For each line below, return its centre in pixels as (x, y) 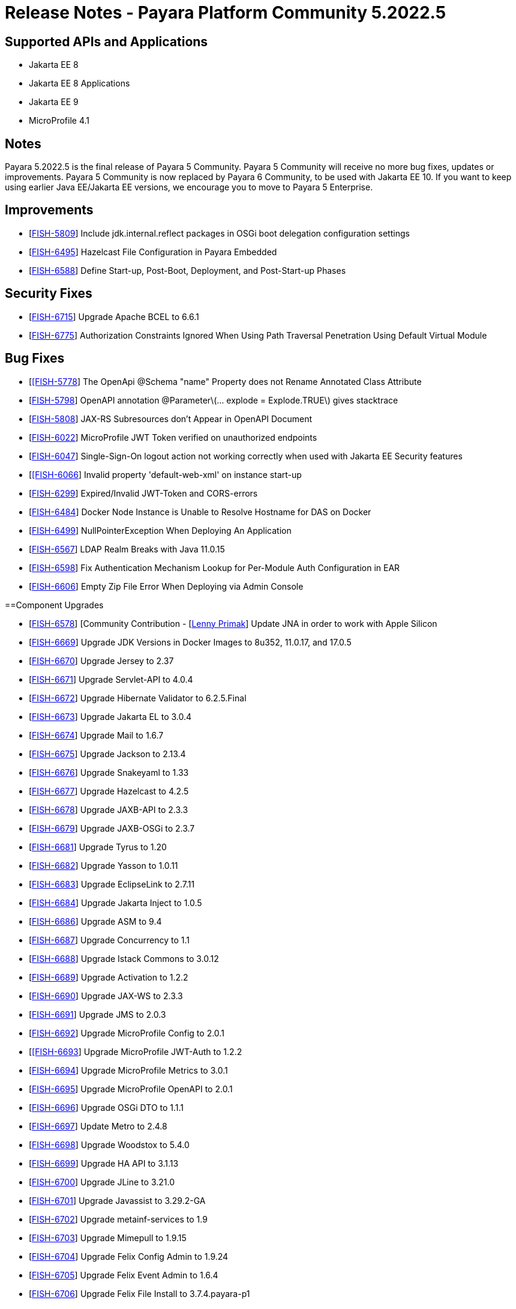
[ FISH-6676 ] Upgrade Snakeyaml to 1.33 (109, 772)
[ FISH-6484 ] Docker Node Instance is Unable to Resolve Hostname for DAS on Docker (200, 512)
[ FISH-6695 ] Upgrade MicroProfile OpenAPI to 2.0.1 (131, 1089)
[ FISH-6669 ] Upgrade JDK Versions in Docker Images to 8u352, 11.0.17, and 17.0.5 (190, 642)
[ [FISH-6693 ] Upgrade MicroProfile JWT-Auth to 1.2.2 (136, 1051)
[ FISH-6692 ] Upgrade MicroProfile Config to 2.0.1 (127, 1033)
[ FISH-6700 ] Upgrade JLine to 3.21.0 (102, 1182)
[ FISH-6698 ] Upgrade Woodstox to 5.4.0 (109, 1144)
